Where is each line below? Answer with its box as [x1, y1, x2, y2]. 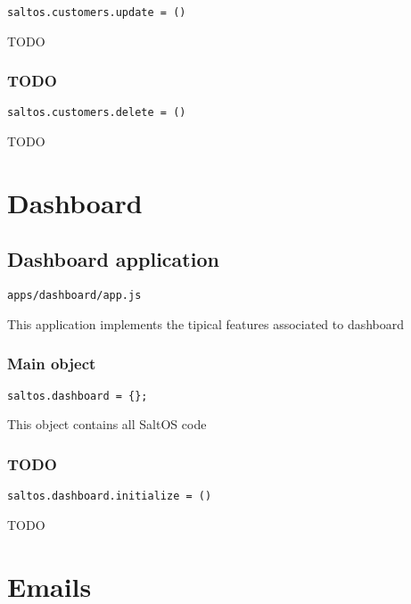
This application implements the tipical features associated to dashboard [7, 314, 405, 333]
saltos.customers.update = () [7, 6, 186, 19]
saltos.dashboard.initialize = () [7, 490, 212, 503]
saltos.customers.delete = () [7, 106, 186, 120]
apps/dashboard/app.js [7, 289, 142, 302]
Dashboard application [7, 245, 219, 273]
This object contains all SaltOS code [7, 415, 207, 434]
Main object [7, 352, 96, 375]
